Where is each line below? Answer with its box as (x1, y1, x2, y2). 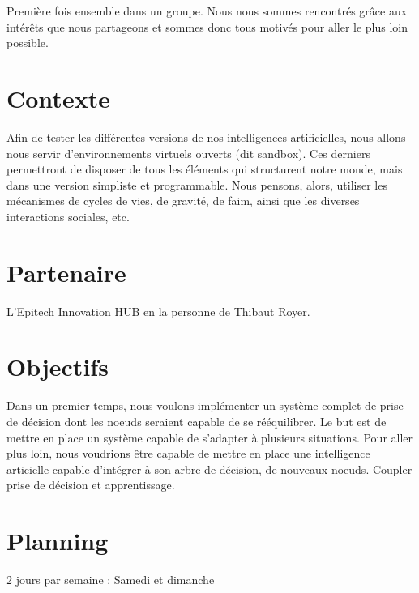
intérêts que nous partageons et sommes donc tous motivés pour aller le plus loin (6, 18, 408, 35)
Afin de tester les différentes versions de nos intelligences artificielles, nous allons (6, 128, 406, 145)
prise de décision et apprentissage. (6, 476, 175, 493)
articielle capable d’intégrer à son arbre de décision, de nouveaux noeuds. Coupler (6, 460, 413, 477)
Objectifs (6, 350, 109, 383)
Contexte (6, 81, 110, 114)
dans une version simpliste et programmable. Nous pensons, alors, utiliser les (6, 176, 387, 193)
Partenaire (6, 255, 126, 288)
